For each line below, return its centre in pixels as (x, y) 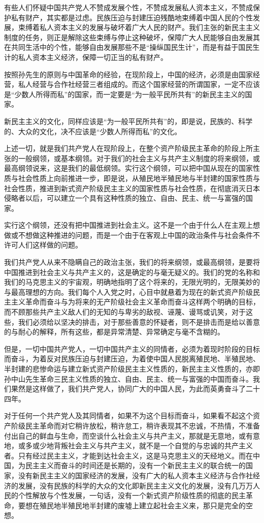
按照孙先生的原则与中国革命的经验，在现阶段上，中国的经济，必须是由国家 (128, 74)
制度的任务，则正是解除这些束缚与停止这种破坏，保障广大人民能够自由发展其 (132, 37)
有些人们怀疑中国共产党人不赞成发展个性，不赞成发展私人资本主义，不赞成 (128, 7)
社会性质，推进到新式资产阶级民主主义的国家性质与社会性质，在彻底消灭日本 (132, 188)
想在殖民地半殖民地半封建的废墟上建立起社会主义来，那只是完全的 (135, 505)
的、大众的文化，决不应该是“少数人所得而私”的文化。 (93, 131)
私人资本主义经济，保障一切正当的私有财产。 (93, 57)
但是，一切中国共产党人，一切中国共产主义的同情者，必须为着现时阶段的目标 (132, 348)
